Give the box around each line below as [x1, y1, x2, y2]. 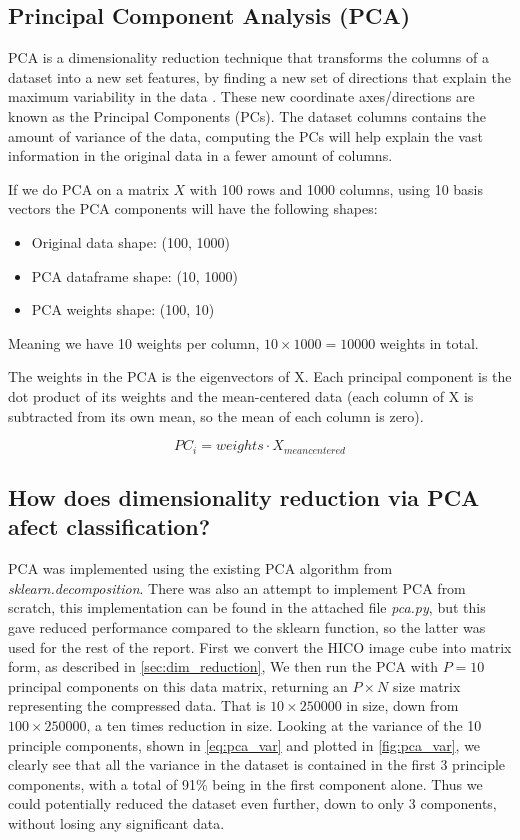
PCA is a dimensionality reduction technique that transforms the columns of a [8, 47, 489, 68]
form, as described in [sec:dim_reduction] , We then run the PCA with [8, 656, 438, 677]
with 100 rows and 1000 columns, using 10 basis [189, 178, 483, 199]
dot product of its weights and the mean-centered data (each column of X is [8, 385, 474, 406]
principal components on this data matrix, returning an [8, 675, 348, 696]
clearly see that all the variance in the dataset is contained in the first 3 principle [8, 754, 506, 775]
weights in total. [379, 332, 479, 353]
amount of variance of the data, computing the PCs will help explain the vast [8, 125, 483, 146]
